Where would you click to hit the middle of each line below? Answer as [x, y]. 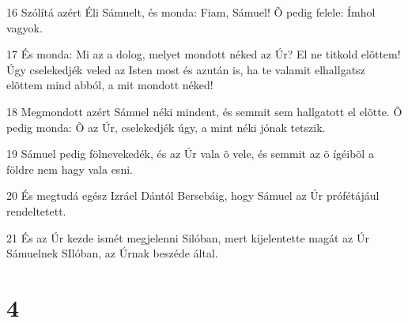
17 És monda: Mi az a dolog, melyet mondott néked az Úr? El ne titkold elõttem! [204, 54]
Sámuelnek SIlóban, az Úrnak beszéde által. [112, 253]
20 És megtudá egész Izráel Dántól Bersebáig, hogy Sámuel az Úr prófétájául [193, 195]
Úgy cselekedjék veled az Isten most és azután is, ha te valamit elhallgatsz [186, 69]
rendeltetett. [36, 210]
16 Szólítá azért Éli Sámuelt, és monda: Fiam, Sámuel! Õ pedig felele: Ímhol [191, 12]
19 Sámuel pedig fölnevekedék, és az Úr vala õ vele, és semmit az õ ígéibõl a [190, 154]
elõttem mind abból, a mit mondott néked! [110, 85]
